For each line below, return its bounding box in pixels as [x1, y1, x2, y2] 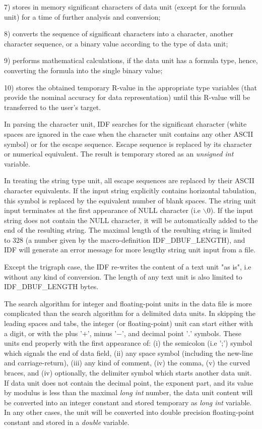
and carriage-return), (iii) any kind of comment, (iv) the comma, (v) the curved [4, 357, 250, 368]
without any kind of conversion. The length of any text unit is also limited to [4, 271, 242, 282]
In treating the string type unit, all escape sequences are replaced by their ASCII [4, 175, 254, 186]
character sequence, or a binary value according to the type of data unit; [4, 38, 228, 48]
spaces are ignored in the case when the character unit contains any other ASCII [4, 128, 253, 139]
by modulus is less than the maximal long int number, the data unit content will [4, 387, 253, 398]
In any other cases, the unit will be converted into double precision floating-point [4, 407, 254, 417]
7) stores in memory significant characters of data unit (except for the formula [4, 2, 246, 12]
